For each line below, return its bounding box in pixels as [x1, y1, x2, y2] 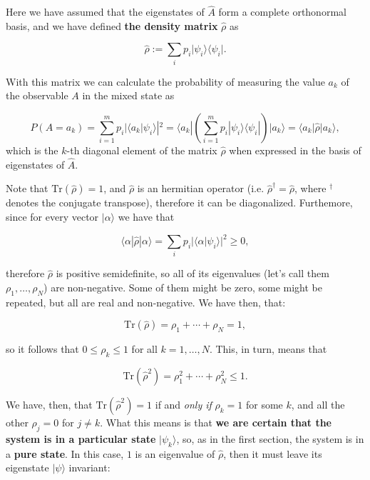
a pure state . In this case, [6, 446, 124, 461]
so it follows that [6, 341, 79, 356]
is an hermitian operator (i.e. [137, 181, 264, 196]
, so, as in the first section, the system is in [176, 431, 364, 446]
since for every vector [6, 209, 99, 224]
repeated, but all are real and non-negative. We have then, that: [6, 294, 286, 309]
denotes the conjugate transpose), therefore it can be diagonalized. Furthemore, [6, 195, 353, 210]
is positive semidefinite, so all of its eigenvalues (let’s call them [56, 266, 329, 281]
